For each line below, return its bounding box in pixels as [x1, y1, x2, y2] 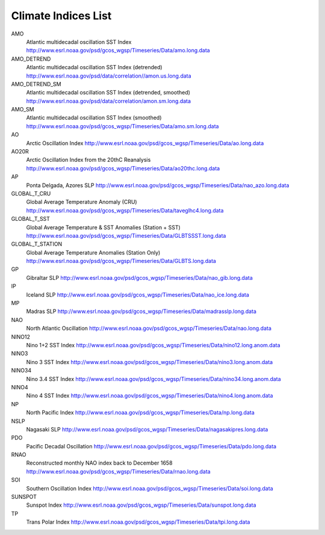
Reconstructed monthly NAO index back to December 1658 [26, 459, 173, 466]
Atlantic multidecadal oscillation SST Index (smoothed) [26, 114, 162, 122]
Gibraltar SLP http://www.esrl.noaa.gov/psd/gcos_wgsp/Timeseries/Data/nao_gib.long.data [26, 274, 253, 281]
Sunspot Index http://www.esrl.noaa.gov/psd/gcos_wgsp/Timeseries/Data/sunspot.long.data [26, 501, 256, 509]
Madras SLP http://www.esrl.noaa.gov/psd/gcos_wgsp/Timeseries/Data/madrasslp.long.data [26, 308, 257, 315]
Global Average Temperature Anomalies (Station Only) [26, 249, 161, 256]
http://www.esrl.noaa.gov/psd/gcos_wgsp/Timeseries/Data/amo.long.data [26, 47, 210, 54]
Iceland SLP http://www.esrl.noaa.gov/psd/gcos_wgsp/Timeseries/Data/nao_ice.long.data [26, 291, 250, 298]
